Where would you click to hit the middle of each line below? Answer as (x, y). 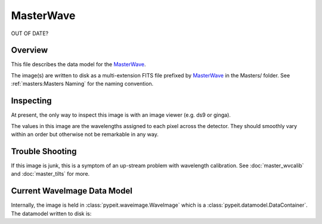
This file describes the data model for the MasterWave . (78, 64)
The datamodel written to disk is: (51, 213)
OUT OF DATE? (30, 33)
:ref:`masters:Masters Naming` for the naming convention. (82, 84)
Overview (30, 50)
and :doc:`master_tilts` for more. (50, 174)
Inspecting (31, 101)
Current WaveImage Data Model (72, 191)
